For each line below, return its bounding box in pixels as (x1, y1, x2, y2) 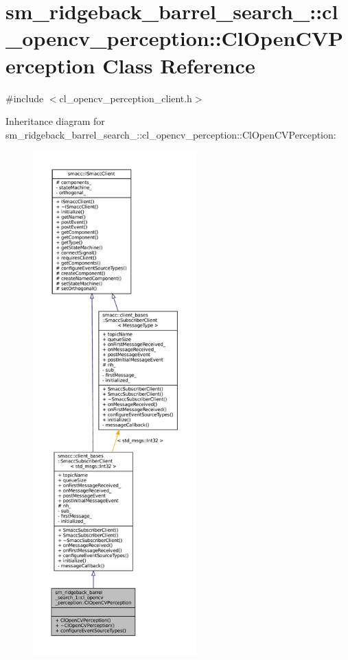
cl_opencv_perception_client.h (59, 91, 192, 105)
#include (5, 91, 44, 105)
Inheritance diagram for (5, 114, 105, 128)
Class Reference (102, 51, 255, 79)
